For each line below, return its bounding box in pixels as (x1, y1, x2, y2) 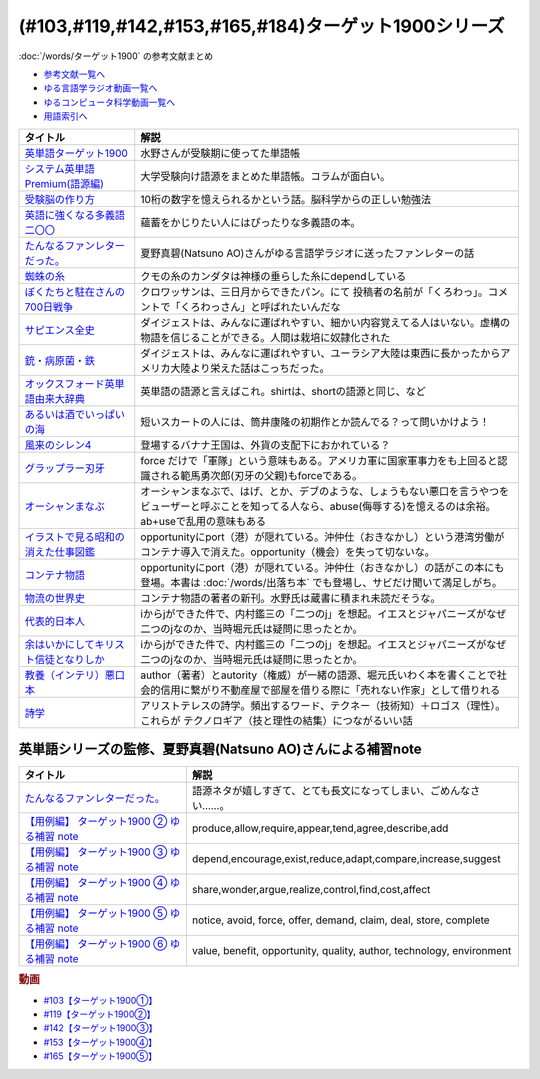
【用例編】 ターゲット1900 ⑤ (24, 906, 168, 920)
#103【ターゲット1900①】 (43, 994, 158, 1006)
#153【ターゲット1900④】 (43, 1036, 158, 1048)
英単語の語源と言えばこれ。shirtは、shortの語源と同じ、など (140, 384, 427, 398)
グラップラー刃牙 (24, 461, 105, 475)
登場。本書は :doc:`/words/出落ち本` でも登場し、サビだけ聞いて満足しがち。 (140, 575, 503, 589)
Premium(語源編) (24, 176, 105, 190)
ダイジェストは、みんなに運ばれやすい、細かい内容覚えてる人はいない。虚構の (140, 315, 510, 329)
